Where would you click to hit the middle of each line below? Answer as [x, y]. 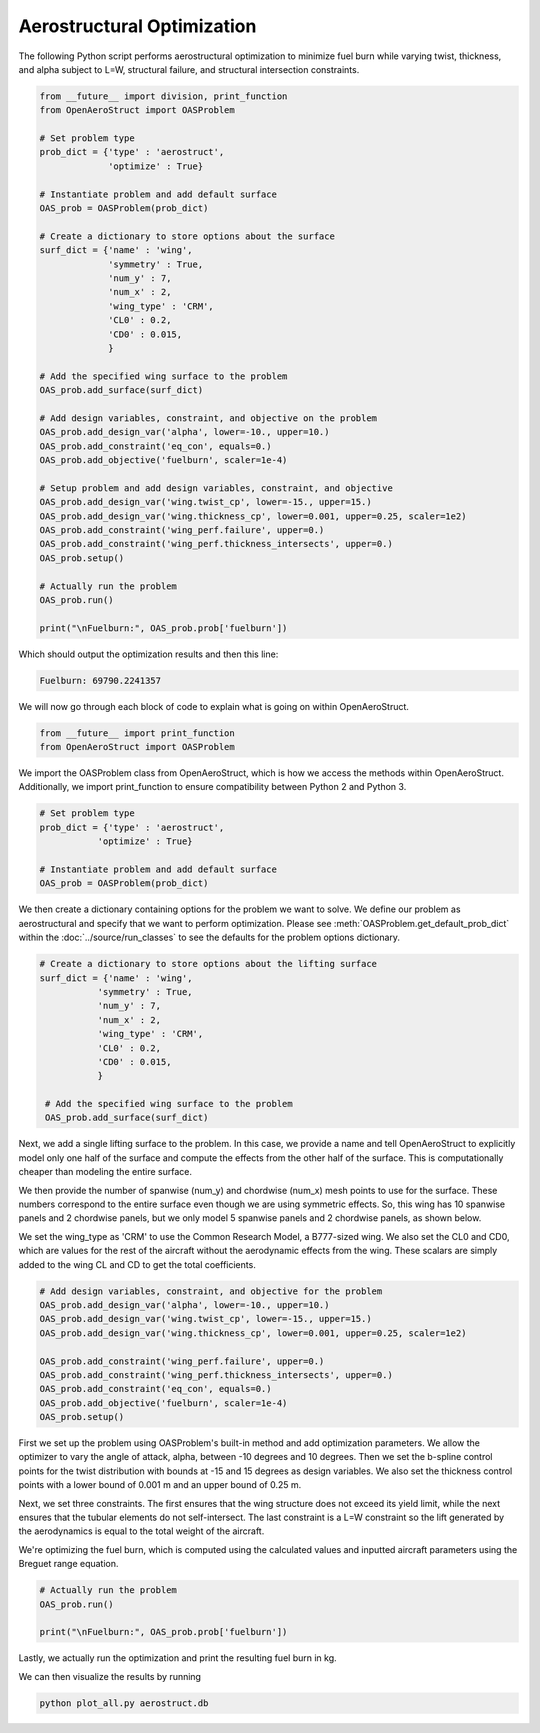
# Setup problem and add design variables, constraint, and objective [216, 488]
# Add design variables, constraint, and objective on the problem [208, 418]
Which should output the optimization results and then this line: [148, 654]
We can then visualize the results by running [110, 1676]
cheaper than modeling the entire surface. [105, 1172]
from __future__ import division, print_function [163, 96]
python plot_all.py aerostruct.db [124, 1703]
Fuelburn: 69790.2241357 [100, 680]
